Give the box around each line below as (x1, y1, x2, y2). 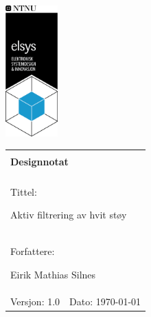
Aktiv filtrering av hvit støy (10, 207, 127, 222)
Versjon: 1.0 (10, 294, 60, 308)
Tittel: (10, 184, 37, 198)
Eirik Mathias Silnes (10, 267, 96, 281)
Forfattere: (10, 244, 55, 258)
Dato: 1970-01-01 (69, 294, 141, 308)
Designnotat (10, 154, 69, 168)
